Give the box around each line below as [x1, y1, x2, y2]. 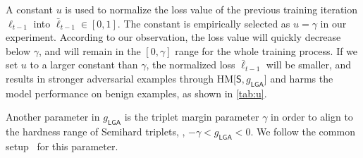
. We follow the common [250, 124, 355, 139]
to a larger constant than [30, 57, 138, 72]
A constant [6, 2, 53, 16]
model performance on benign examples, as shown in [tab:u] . [6, 85, 267, 100]
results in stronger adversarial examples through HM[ [6, 71, 236, 85]
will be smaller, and [266, 57, 352, 72]
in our [320, 16, 347, 30]
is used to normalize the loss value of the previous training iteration [65, 2, 358, 16]
